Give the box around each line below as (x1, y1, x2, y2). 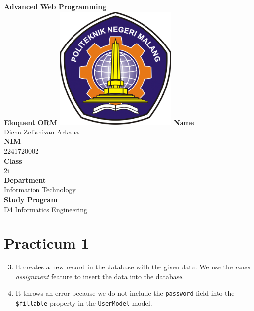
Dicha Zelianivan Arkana (4, 126, 79, 136)
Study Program (4, 194, 58, 204)
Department (4, 175, 46, 185)
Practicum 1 (4, 233, 89, 253)
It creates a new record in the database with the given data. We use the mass (15, 262, 250, 272)
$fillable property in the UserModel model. (15, 298, 152, 308)
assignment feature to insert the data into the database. (15, 271, 184, 281)
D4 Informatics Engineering (4, 204, 87, 214)
